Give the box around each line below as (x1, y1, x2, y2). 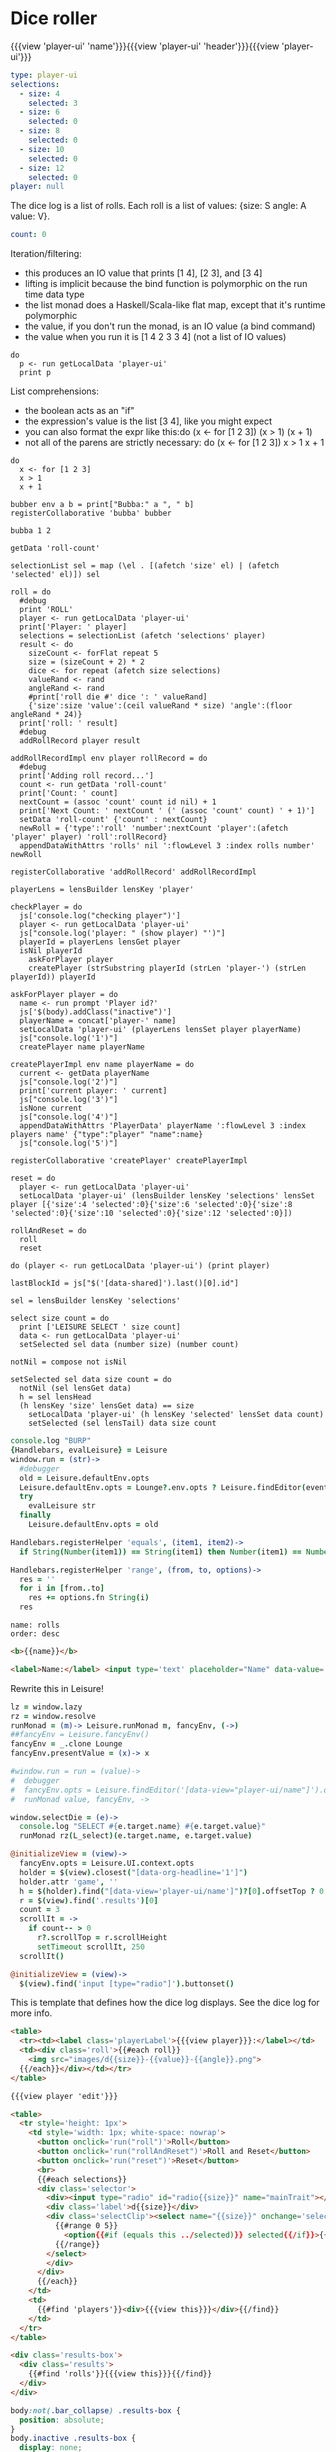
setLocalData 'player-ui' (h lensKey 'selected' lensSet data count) (28, 1410, 325, 1420)
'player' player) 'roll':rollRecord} (10, 832, 168, 842)
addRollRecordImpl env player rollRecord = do (10, 753, 208, 764)
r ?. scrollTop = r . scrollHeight (36, 1933, 168, 1943)
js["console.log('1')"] (19, 1033, 118, 1044)
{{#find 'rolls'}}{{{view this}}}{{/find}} (28, 2369, 213, 2379)
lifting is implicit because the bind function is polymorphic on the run (24, 278, 308, 290)
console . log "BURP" (10, 1436, 92, 1446)
